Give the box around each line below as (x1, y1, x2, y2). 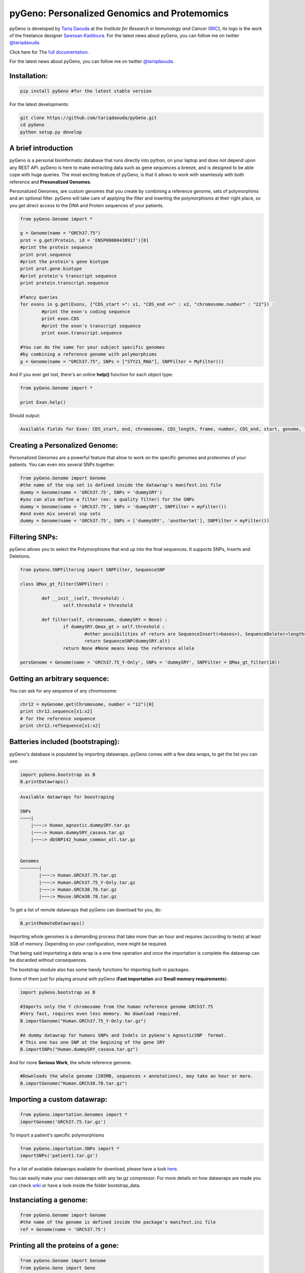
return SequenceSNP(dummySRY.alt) (84, 638, 170, 644)
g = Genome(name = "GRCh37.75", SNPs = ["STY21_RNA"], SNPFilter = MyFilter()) (20, 358, 224, 364)
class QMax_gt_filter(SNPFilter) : (20, 581, 109, 587)
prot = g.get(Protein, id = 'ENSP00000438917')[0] (20, 237, 149, 243)
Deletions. (9, 553, 30, 560)
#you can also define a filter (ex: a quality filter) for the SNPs (20, 496, 195, 503)
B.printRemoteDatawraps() (20, 921, 85, 926)
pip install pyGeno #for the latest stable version (20, 88, 152, 94)
